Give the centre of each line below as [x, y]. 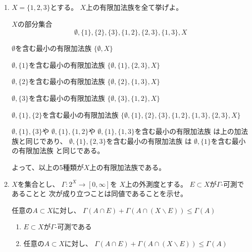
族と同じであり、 [39, 141]
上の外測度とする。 [156, 184]
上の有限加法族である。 [127, 167]
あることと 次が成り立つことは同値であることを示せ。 [100, 193]
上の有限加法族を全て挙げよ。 [134, 7]
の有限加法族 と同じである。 [58, 150]
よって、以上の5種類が [48, 167]
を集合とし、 [38, 184]
